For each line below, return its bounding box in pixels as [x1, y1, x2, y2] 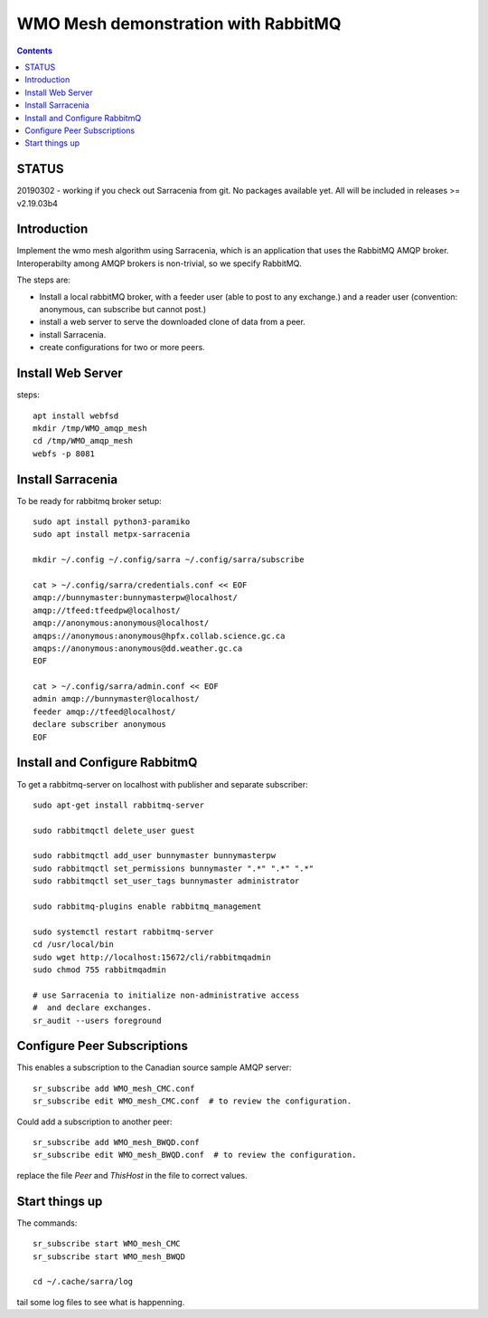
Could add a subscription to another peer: [16, 1116, 173, 1127]
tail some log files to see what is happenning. [16, 1296, 185, 1307]
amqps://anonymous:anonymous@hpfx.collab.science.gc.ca [33, 630, 286, 641]
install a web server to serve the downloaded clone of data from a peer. [39, 317, 306, 328]
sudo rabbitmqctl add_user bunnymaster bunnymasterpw [33, 851, 276, 861]
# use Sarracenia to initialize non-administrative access [33, 989, 300, 1000]
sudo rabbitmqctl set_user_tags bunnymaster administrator [33, 876, 300, 886]
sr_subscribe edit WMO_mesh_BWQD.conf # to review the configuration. [33, 1150, 357, 1160]
